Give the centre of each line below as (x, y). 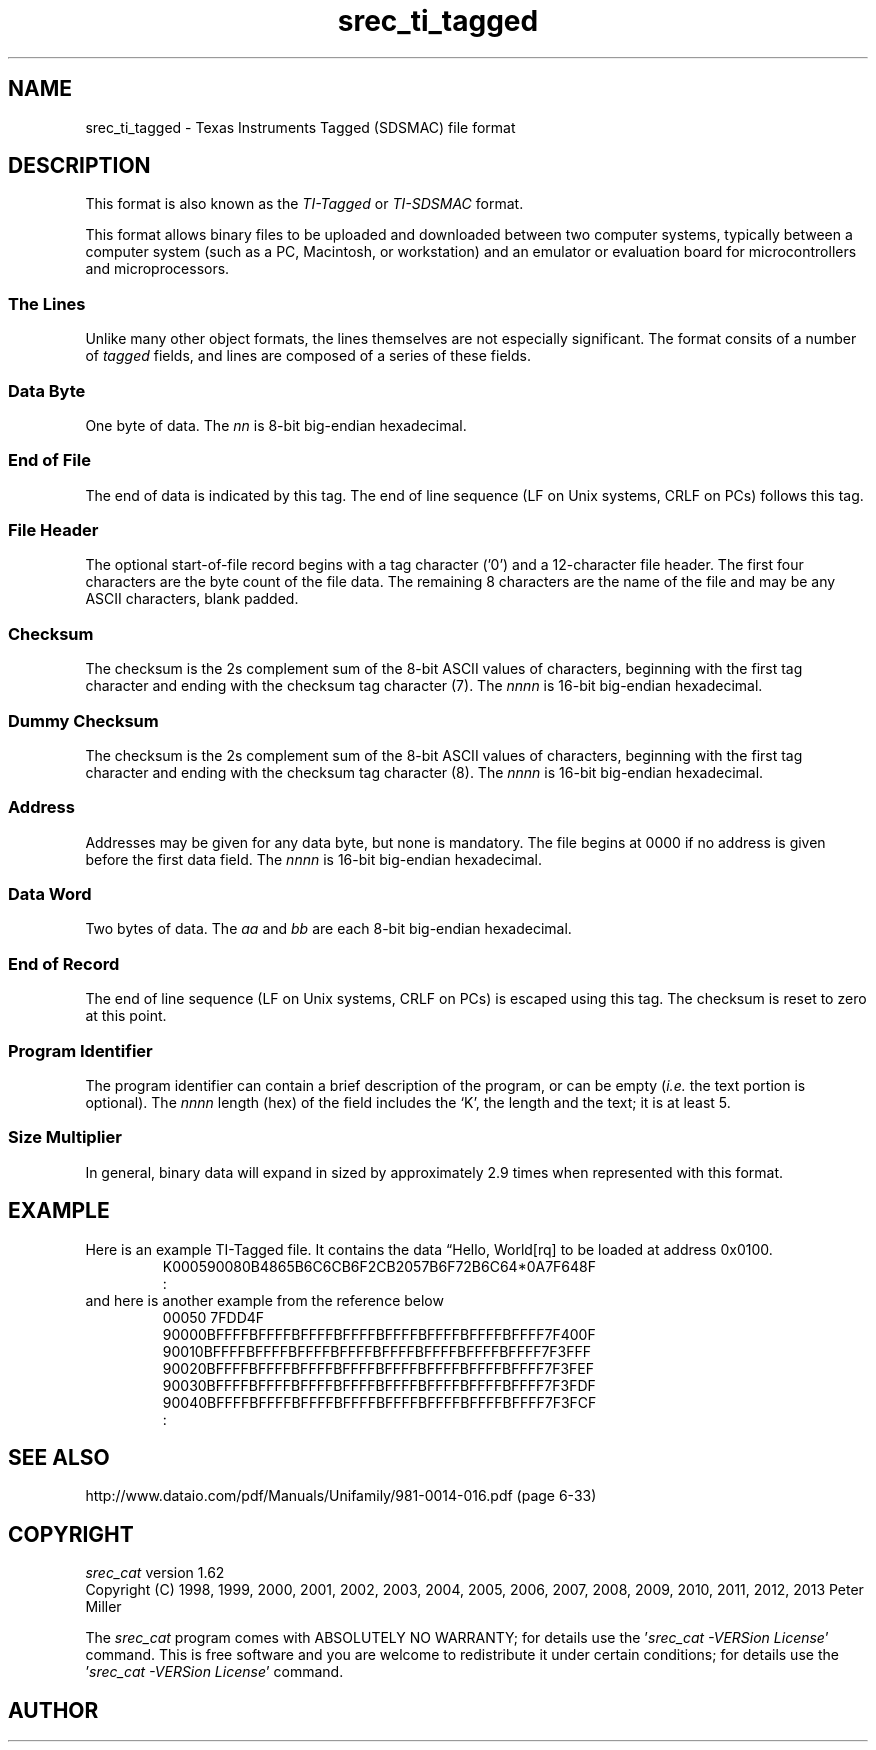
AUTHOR (53, 1710)
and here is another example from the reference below (264, 1300)
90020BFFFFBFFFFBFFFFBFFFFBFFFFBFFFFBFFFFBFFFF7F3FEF (378, 1368)
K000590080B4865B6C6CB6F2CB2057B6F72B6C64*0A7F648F (379, 1266)
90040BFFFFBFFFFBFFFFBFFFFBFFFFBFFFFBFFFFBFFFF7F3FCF (379, 1402)
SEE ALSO (59, 1457)
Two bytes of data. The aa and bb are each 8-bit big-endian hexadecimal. (328, 929)
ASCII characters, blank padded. (192, 599)
